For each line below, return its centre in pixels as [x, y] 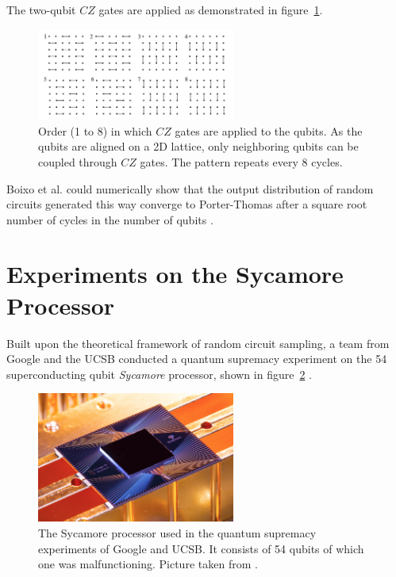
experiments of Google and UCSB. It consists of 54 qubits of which [201, 548]
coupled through [78, 161]
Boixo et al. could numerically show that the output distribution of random [190, 188]
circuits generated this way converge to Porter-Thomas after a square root [187, 204]
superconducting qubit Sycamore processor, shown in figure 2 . [159, 374]
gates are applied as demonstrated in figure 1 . [211, 10]
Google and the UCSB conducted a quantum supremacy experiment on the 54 [197, 359]
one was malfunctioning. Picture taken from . [148, 564]
